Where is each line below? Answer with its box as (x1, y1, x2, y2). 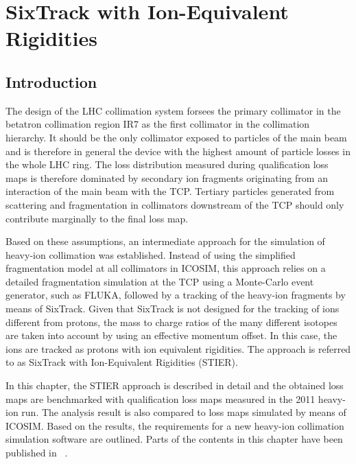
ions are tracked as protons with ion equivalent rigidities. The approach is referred (5, 341, 351, 356)
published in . (5, 445, 68, 460)
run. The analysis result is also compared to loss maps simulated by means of (21, 405, 346, 419)
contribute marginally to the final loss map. (5, 211, 189, 225)
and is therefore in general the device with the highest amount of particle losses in (5, 143, 351, 158)
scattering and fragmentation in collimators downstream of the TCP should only (5, 197, 344, 211)
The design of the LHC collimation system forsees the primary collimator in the (5, 103, 341, 117)
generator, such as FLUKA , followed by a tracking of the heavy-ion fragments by (5, 288, 346, 302)
